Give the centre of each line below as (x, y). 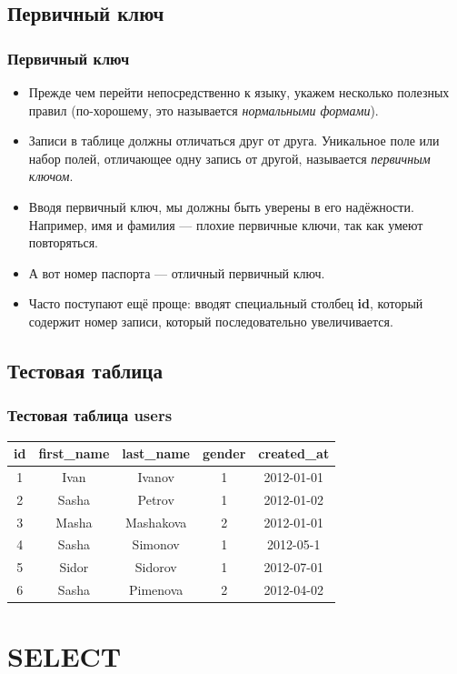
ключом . (51, 176)
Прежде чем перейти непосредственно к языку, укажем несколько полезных (239, 92)
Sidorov (156, 567)
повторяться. (63, 242)
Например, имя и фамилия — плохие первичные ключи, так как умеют (226, 224)
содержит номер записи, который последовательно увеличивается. (211, 321)
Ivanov (156, 476)
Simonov (156, 544)
